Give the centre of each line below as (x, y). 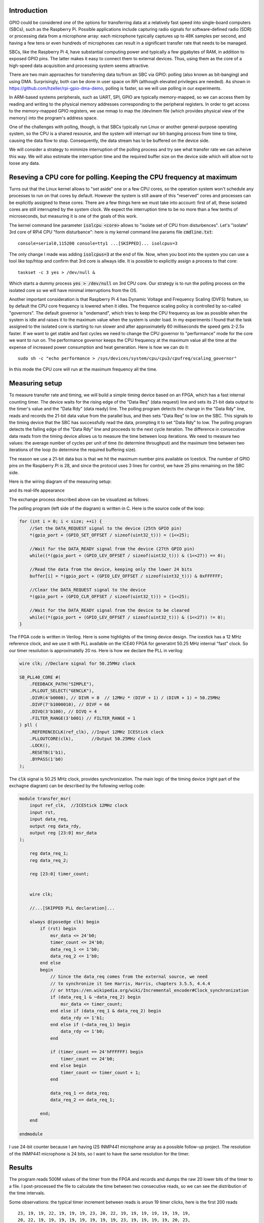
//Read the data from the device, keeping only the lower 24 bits (111, 569)
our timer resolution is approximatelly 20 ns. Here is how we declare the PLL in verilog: (96, 650)
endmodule (31, 1134)
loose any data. (24, 163)
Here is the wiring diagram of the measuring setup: (60, 481)
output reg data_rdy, (55, 826)
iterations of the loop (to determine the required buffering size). (73, 450)
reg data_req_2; (49, 860)
